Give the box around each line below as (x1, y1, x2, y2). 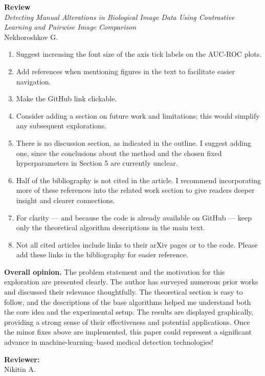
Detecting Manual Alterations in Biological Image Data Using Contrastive (4, 11, 235, 22)
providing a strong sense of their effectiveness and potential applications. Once (4, 316, 250, 327)
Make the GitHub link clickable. (16, 93, 117, 104)
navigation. (16, 76, 51, 86)
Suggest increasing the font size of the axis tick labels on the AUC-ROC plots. (16, 49, 262, 59)
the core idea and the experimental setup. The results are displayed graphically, (4, 306, 254, 317)
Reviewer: (4, 353, 40, 364)
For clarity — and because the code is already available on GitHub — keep (16, 212, 252, 223)
